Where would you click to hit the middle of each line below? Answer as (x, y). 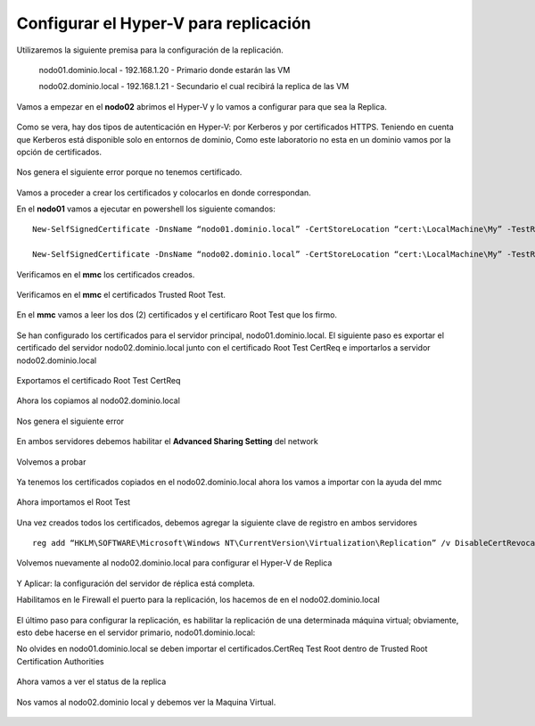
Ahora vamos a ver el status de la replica (91, 681)
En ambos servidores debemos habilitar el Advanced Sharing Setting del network (167, 441)
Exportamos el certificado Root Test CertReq (99, 380)
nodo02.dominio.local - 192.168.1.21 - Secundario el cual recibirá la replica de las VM (194, 87)
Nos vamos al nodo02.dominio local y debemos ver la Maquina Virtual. (146, 702)
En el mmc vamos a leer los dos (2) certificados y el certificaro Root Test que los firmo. (177, 315)
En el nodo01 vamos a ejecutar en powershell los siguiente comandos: (146, 209)
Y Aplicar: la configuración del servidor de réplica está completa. (136, 583)
